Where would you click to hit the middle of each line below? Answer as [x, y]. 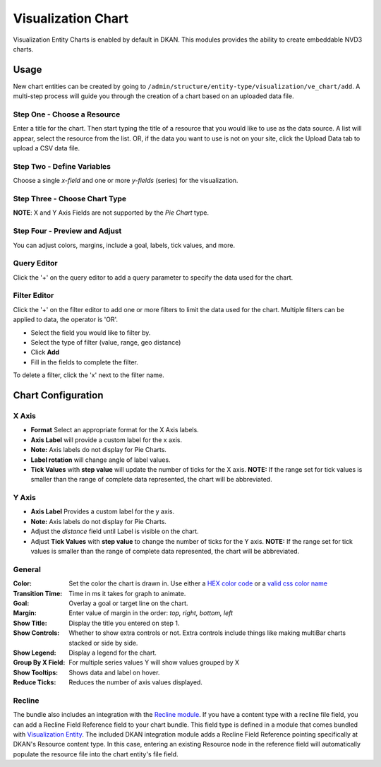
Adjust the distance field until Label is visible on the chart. [115, 531]
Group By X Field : [39, 662]
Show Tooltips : [36, 672]
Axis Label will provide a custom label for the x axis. [107, 440]
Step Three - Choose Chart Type [70, 199]
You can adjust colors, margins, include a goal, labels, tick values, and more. [124, 245]
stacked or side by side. [103, 643]
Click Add [45, 352]
